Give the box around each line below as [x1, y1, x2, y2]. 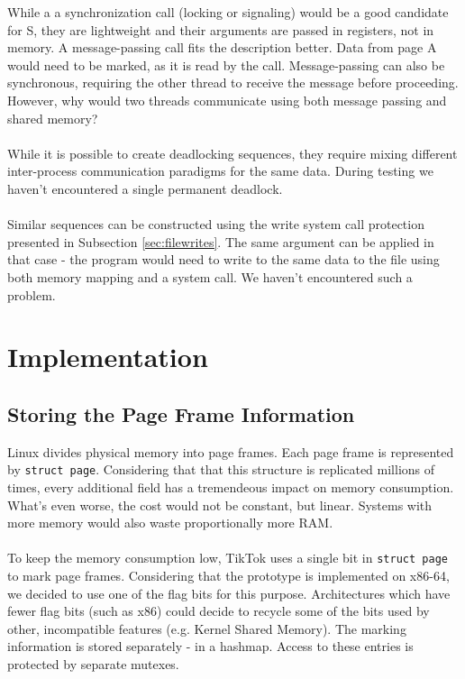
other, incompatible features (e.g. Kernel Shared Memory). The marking [7, 619, 406, 638]
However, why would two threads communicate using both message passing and [7, 90, 447, 109]
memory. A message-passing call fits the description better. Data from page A [7, 38, 437, 57]
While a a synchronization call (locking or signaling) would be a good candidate [7, 3, 449, 21]
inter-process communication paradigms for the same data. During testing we [7, 161, 433, 180]
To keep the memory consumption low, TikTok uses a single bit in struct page [7, 548, 448, 567]
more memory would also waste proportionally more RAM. [7, 513, 333, 532]
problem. [7, 285, 56, 304]
